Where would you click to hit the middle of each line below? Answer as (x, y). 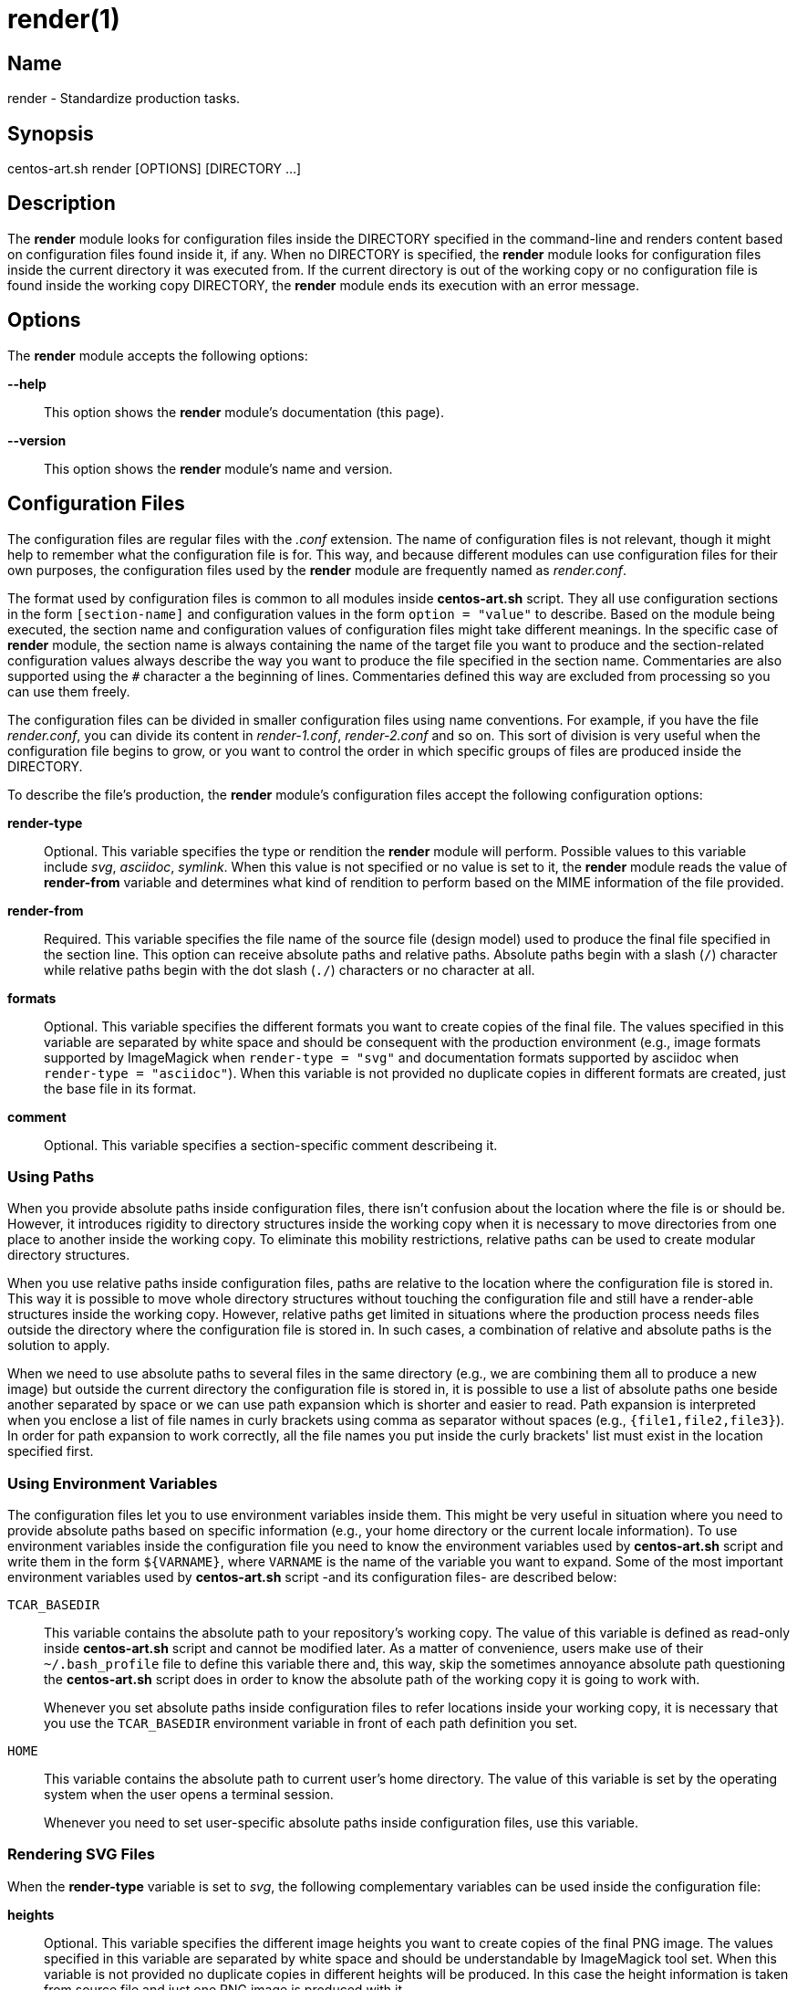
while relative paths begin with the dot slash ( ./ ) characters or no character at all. (290, 969)
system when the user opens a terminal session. (189, 1795)
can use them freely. (69, 691)
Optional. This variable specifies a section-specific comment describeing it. (271, 1145)
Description (62, 204)
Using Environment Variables (113, 1483)
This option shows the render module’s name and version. (218, 468)
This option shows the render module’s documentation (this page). (244, 412)
